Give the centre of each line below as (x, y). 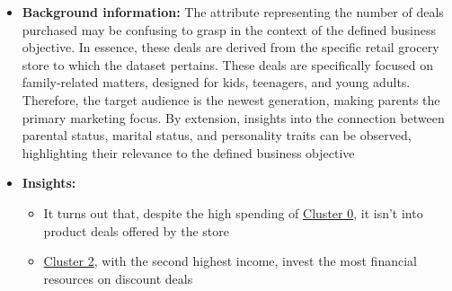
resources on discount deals (118, 278)
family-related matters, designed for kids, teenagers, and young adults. (216, 82)
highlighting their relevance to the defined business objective (188, 152)
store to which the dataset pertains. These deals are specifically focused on (227, 64)
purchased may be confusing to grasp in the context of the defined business (229, 29)
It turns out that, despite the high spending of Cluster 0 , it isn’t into (233, 212)
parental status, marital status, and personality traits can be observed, (217, 135)
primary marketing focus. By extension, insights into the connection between (233, 117)
